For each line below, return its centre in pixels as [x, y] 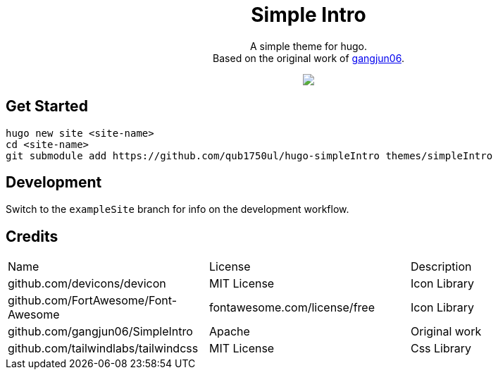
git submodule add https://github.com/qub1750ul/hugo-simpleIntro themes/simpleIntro [249, 155]
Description [441, 267]
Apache [229, 332]
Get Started [47, 106]
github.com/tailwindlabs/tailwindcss [103, 349]
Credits [32, 236]
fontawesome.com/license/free [292, 308]
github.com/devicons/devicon [87, 284]
